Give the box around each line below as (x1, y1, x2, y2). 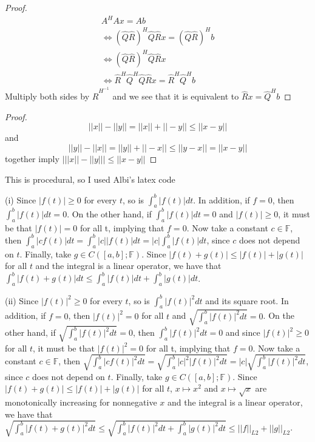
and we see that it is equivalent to (112, 90, 239, 103)
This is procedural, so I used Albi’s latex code (5, 172, 175, 185)
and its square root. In (205, 294, 289, 307)
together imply (5, 152, 59, 165)
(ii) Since (5, 294, 39, 307)
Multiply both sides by (5, 90, 90, 103)
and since (225, 326, 260, 339)
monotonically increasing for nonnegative (5, 396, 157, 409)
